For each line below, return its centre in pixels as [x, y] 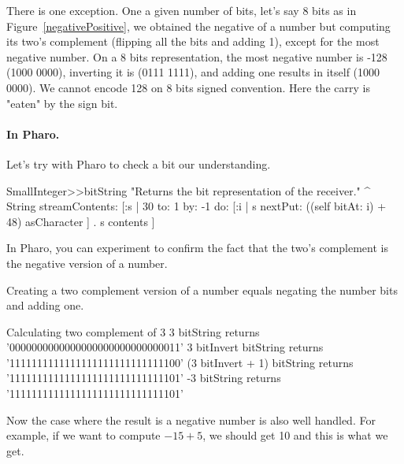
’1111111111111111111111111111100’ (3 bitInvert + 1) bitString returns [180, 362]
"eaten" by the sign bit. [62, 103]
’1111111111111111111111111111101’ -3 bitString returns [144, 378]
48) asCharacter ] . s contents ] [81, 221]
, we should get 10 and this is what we [295, 435]
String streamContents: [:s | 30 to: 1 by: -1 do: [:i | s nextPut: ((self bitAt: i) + [196, 206]
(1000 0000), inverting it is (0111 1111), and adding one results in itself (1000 [193, 72]
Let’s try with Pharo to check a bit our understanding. [139, 163]
